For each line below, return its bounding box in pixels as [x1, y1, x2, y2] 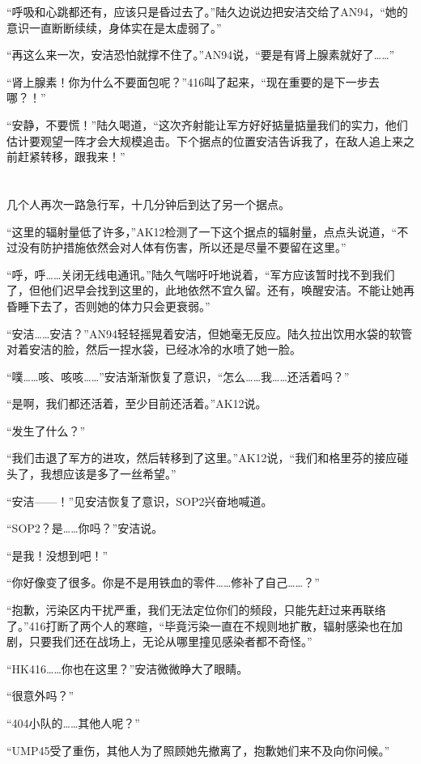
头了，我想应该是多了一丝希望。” [6, 465, 176, 482]
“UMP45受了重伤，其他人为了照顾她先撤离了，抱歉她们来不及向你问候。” [6, 741, 390, 758]
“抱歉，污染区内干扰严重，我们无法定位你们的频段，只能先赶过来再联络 [6, 601, 386, 618]
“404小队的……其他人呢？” [6, 715, 140, 731]
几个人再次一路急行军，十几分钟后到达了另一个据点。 [6, 195, 290, 212]
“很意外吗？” [6, 687, 74, 704]
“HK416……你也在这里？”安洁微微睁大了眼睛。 [6, 660, 249, 677]
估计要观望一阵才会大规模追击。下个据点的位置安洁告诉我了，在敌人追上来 [6, 132, 403, 149]
